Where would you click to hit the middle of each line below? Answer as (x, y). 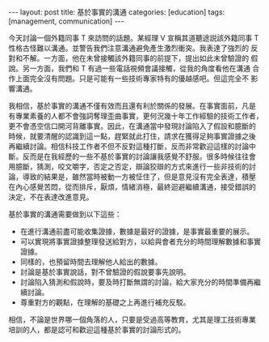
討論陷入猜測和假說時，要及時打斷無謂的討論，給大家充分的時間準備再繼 (140, 282)
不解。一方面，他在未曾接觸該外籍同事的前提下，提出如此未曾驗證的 (135, 58)
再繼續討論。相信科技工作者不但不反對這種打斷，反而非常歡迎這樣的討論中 (132, 146)
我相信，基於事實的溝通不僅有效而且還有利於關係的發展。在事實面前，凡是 (132, 106)
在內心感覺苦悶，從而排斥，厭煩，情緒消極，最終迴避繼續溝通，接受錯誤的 (132, 187)
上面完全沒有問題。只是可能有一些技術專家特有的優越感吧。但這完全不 (132, 78)
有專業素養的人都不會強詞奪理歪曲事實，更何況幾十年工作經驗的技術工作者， (136, 116)
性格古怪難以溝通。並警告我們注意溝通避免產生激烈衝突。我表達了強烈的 (128, 48)
